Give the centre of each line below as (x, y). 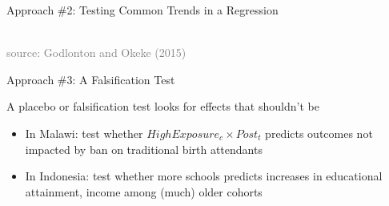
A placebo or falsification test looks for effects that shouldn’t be (163, 106)
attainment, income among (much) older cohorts (144, 191)
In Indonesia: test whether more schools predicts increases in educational (204, 176)
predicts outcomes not (319, 133)
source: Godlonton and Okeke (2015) (96, 53)
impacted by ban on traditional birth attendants (144, 149)
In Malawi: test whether (84, 133)
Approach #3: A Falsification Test (91, 79)
